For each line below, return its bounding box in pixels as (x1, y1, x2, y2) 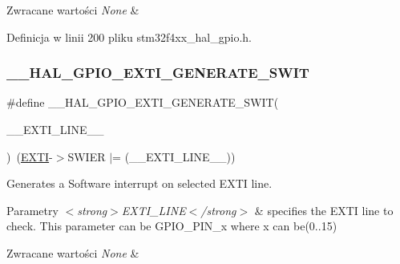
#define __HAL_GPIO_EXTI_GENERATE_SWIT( (6, 94, 279, 111)
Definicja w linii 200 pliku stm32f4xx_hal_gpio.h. (6, 28, 252, 45)
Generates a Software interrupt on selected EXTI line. (6, 175, 273, 192)
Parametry (6, 201, 59, 218)
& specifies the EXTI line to (254, 201, 394, 218)
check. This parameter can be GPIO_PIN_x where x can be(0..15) (6, 217, 337, 234)
